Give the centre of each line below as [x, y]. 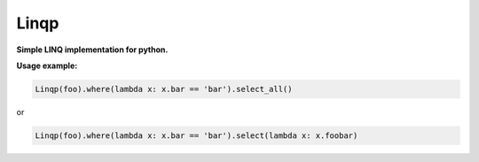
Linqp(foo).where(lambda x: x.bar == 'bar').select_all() [164, 89]
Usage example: [47, 66]
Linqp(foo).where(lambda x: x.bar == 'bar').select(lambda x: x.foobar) [196, 135]
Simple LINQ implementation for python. [92, 50]
